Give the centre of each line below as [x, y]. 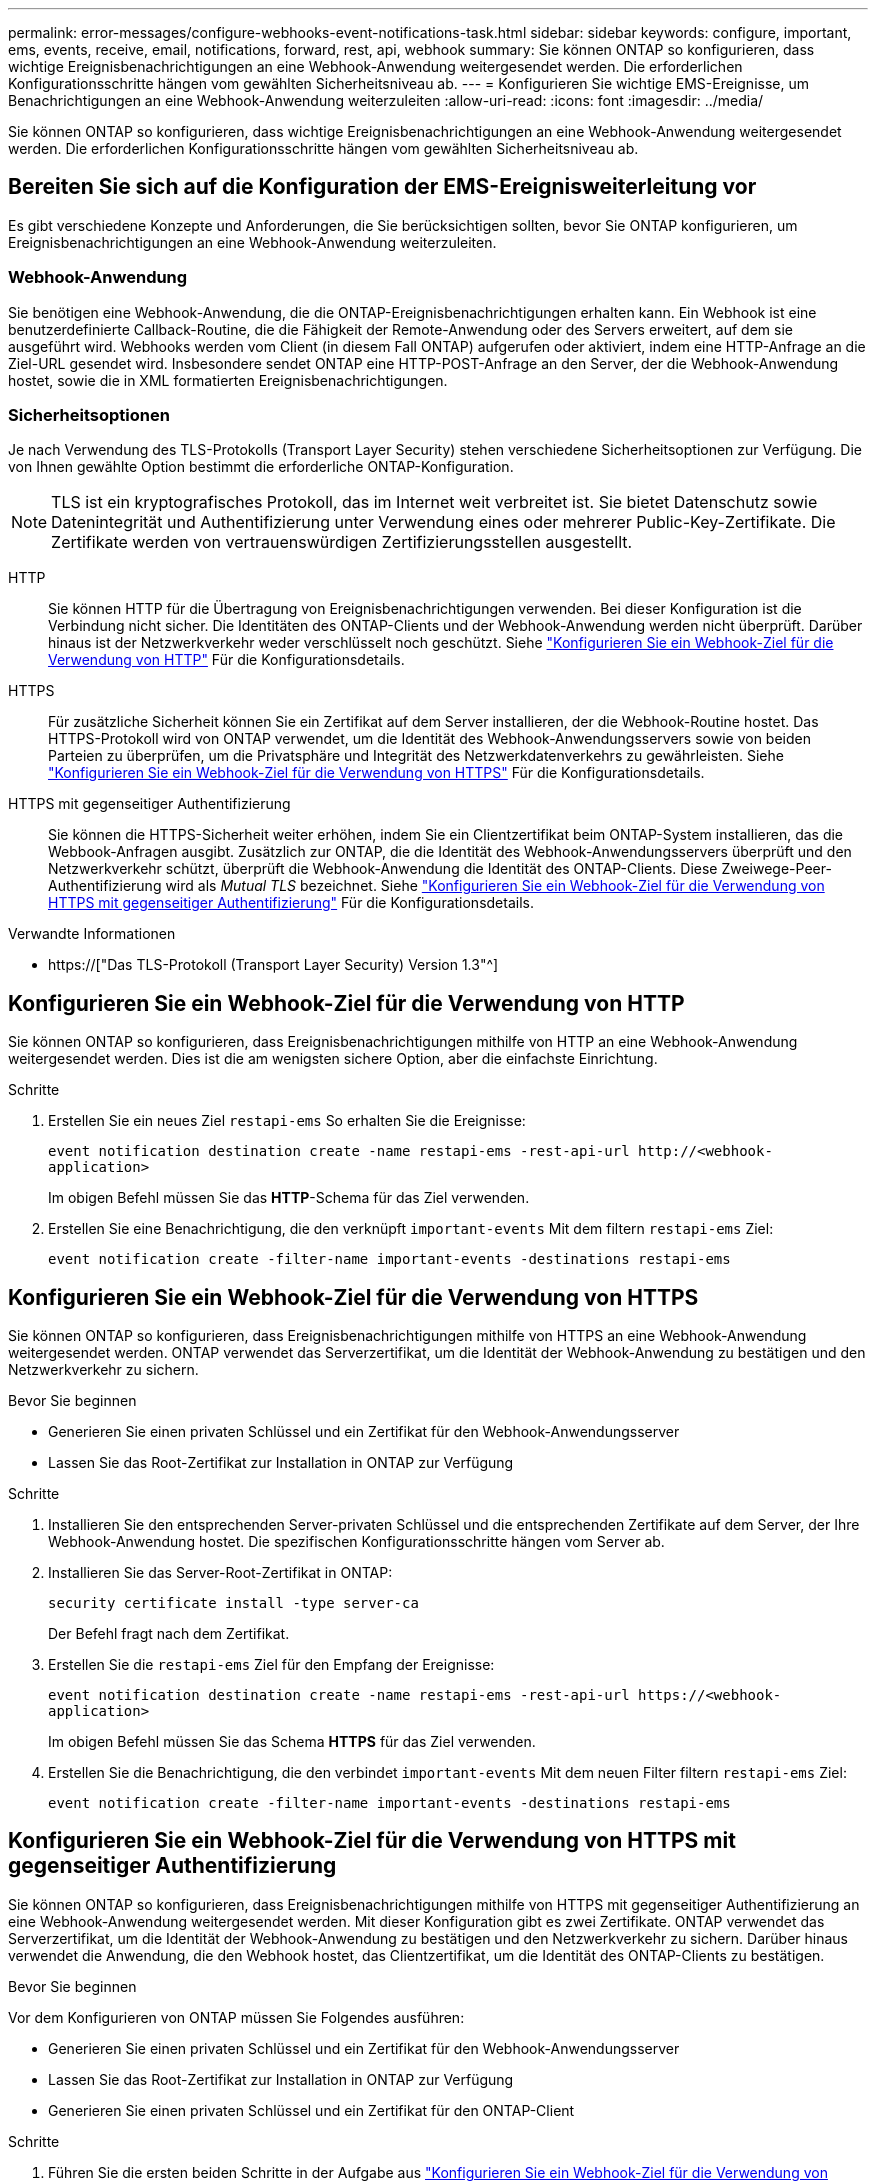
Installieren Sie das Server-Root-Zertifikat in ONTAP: [220, 1573]
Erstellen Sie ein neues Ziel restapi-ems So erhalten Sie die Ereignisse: [287, 1121]
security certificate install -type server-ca [233, 1603]
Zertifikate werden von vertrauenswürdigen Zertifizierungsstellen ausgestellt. [342, 542]
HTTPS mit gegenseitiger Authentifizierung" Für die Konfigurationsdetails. [291, 903]
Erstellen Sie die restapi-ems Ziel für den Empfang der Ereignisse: [271, 1665]
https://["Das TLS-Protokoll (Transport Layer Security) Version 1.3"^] [273, 965]
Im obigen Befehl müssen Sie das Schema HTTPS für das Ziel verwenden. [292, 1742]
